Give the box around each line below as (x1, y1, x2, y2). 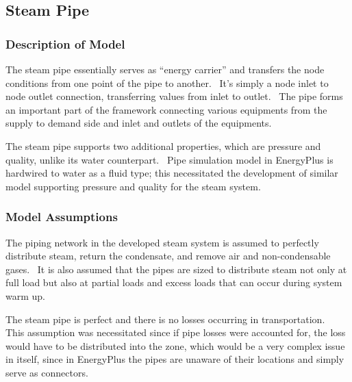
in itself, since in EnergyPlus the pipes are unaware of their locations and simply (5, 352, 344, 366)
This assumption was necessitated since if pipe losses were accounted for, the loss (5, 325, 346, 340)
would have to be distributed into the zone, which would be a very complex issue (5, 338, 345, 353)
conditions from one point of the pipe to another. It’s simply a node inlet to (5, 75, 329, 90)
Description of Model (5, 35, 125, 52)
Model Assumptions (5, 208, 118, 225)
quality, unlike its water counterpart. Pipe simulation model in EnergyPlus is (5, 152, 334, 166)
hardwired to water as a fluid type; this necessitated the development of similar (5, 166, 338, 180)
